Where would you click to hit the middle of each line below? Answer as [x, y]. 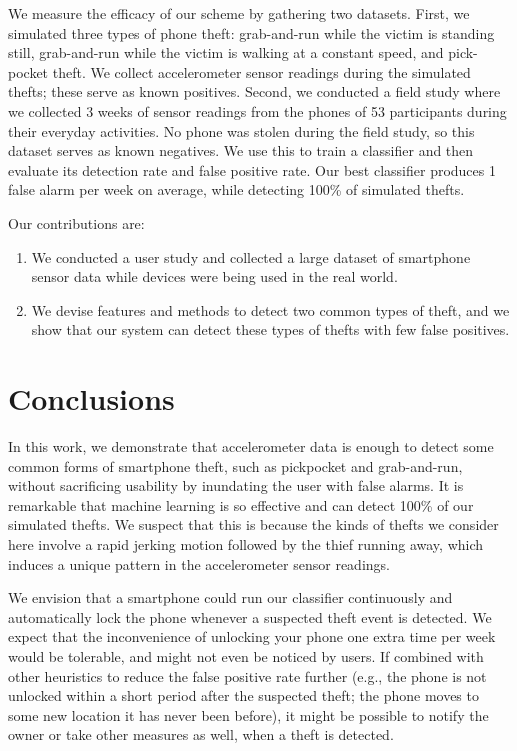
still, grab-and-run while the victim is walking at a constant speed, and [226, 52]
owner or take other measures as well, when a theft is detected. [201, 734]
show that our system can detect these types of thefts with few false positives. [270, 329]
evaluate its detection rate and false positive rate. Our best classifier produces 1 [252, 169]
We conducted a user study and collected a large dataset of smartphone [251, 256]
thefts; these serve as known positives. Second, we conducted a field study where [254, 91]
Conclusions [91, 398]
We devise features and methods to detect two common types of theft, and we [270, 309]
